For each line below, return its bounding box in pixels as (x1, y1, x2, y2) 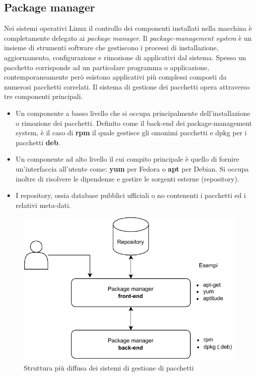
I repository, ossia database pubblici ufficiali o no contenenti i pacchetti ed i (15, 190, 246, 200)
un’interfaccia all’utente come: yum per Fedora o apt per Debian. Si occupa (15, 163, 249, 174)
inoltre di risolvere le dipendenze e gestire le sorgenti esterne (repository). (15, 173, 240, 184)
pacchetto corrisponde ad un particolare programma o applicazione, (4, 62, 209, 72)
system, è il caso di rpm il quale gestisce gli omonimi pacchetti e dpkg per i (15, 127, 247, 138)
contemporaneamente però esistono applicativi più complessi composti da (4, 72, 227, 82)
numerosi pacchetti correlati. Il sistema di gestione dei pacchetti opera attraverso (4, 81, 250, 92)
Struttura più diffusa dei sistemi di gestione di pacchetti (24, 363, 194, 373)
